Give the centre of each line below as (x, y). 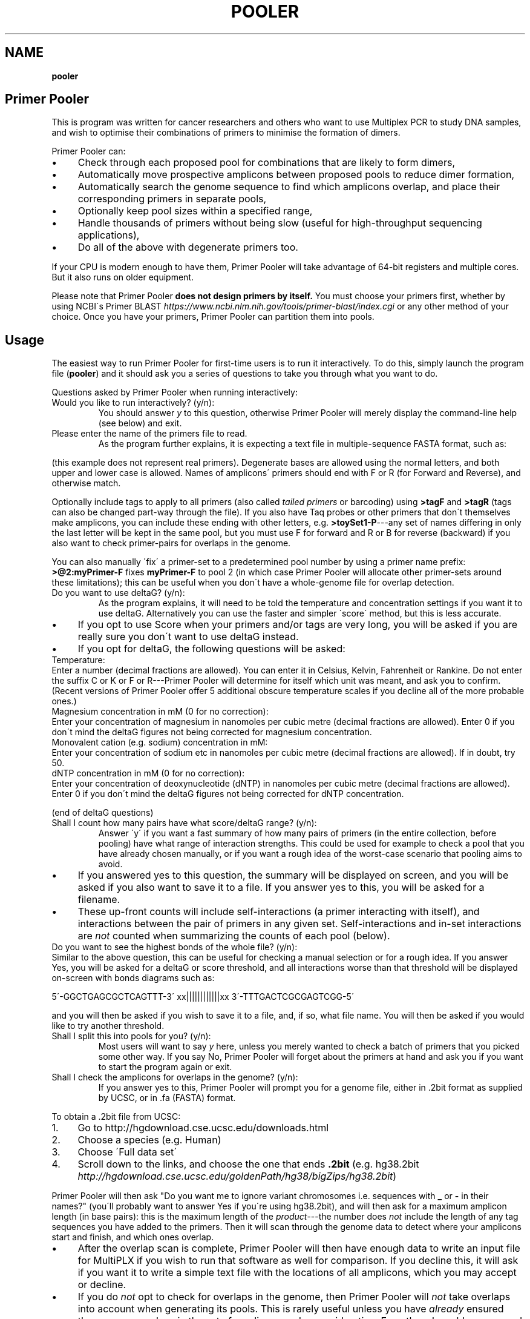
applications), (109, 235)
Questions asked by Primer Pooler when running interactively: (175, 392)
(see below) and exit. (140, 423)
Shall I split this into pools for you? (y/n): (131, 1036)
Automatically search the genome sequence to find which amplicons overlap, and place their (289, 187)
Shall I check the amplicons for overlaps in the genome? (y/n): (175, 1077)
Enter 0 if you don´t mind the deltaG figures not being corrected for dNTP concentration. (228, 794)
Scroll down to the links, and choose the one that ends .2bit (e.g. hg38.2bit (248, 1164)
